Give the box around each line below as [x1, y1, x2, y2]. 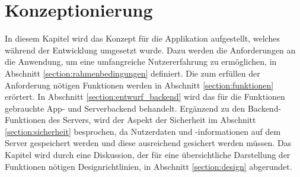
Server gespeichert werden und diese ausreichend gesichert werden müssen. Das [5, 137, 292, 149]
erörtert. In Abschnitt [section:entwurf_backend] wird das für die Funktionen [5, 90, 285, 103]
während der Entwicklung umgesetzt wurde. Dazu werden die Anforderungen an [5, 43, 296, 56]
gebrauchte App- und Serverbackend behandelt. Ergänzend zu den [5, 102, 245, 114]
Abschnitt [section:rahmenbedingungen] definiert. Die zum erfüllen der [5, 67, 260, 79]
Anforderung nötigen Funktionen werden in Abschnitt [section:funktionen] [5, 78, 274, 91]
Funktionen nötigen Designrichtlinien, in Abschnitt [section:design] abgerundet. [5, 160, 292, 172]
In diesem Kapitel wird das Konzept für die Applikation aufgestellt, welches [5, 32, 280, 45]
